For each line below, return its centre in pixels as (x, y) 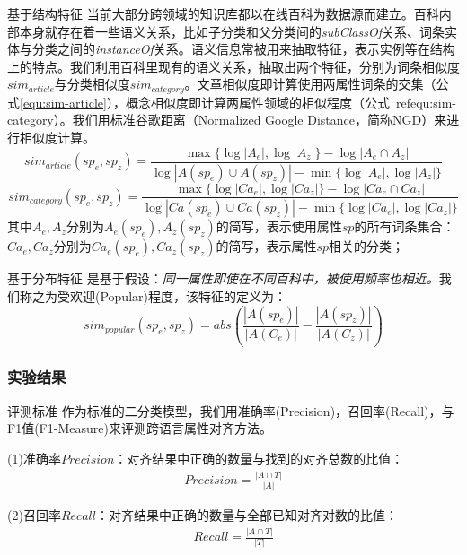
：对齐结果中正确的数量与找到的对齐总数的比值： (259, 458)
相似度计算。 (57, 138)
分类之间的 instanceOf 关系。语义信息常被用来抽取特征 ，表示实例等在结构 (243, 49)
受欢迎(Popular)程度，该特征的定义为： (172, 296)
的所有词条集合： (405, 226)
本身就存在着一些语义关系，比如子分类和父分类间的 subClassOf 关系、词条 (232, 31)
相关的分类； (367, 246)
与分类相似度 (92, 84)
